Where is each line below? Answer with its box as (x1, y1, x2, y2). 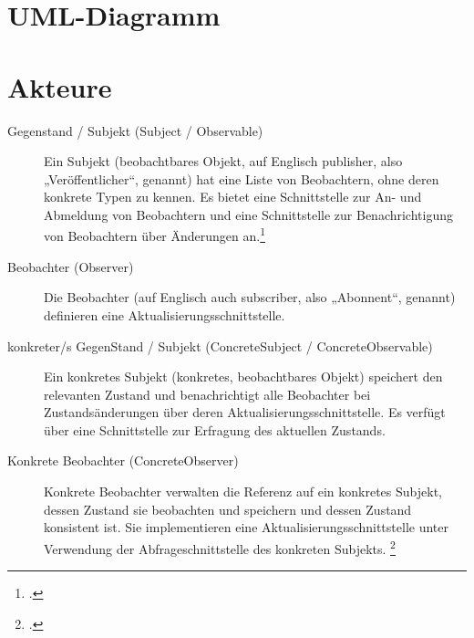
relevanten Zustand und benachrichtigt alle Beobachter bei (44, 384, 371, 403)
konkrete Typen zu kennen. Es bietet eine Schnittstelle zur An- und (44, 187, 422, 206)
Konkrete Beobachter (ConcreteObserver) (7, 451, 239, 470)
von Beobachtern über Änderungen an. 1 (44, 224, 266, 246)
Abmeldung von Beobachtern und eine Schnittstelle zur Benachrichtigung (44, 204, 453, 224)
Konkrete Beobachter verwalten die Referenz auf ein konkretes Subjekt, (44, 482, 442, 501)
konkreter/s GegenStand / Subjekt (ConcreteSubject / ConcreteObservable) (7, 336, 433, 355)
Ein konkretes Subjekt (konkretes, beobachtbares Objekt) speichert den (44, 367, 443, 386)
